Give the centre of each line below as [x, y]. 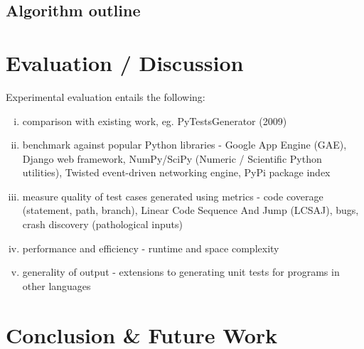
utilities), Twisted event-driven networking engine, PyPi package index [176, 172]
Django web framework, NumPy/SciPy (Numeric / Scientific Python [172, 158]
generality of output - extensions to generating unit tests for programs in [181, 272]
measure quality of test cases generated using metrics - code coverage [173, 196]
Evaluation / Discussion [125, 62]
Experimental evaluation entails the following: [106, 96]
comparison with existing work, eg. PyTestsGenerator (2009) [155, 120]
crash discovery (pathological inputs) [102, 224]
